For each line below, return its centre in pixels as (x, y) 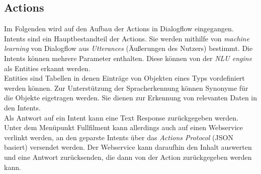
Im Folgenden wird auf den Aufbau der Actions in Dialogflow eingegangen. (119, 28)
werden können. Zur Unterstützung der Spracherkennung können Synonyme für (126, 88)
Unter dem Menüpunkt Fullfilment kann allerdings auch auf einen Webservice (123, 127)
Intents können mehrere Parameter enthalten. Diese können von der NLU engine (128, 58)
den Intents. (22, 107)
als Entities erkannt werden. (47, 68)
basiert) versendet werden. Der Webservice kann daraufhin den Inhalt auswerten (128, 147)
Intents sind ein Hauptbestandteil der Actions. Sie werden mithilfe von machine (127, 38)
